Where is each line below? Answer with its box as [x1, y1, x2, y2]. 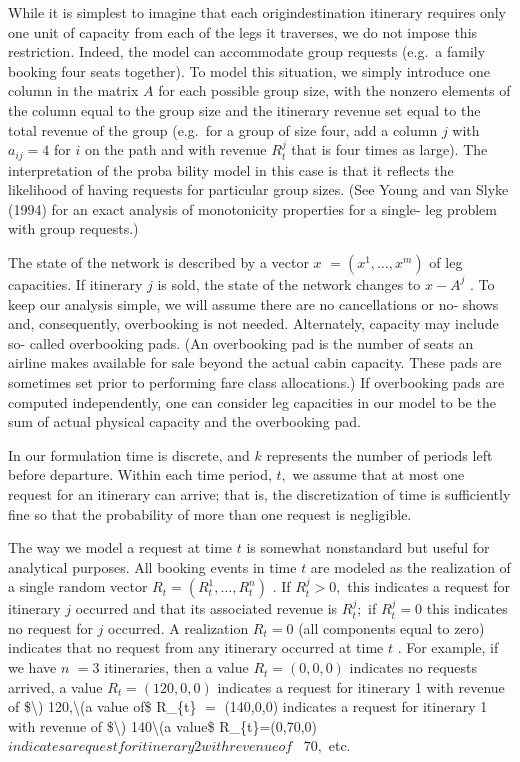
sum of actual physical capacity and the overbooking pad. [8, 411, 361, 432]
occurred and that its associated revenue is [75, 598, 338, 619]
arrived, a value [8, 676, 103, 697]
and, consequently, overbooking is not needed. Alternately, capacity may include [8, 313, 499, 334]
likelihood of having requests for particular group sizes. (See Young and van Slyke [8, 179, 509, 200]
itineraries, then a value [104, 657, 249, 678]
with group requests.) [8, 218, 139, 239]
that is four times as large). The [291, 139, 488, 160]
